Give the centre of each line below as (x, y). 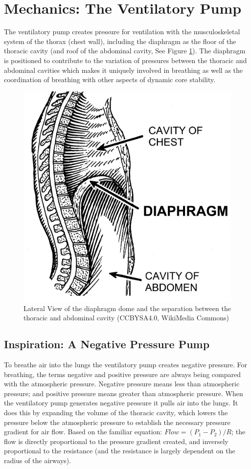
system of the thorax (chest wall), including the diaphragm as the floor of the (120, 41)
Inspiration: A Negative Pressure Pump (107, 344)
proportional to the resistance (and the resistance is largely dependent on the (120, 451)
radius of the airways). (38, 460)
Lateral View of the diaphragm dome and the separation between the (127, 308)
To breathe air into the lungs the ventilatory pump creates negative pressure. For (125, 365)
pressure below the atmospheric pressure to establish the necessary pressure (117, 422)
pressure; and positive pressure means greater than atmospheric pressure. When (124, 393)
